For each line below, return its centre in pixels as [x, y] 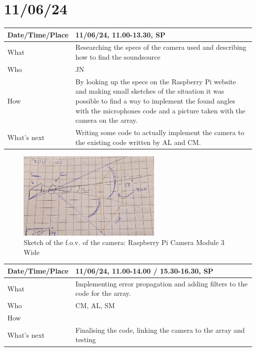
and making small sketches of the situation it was [150, 91]
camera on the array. [107, 120]
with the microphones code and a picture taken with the [160, 110]
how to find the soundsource [118, 57]
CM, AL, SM [95, 305]
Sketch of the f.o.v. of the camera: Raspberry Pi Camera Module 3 [124, 242]
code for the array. [103, 293]
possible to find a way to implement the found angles [155, 100]
